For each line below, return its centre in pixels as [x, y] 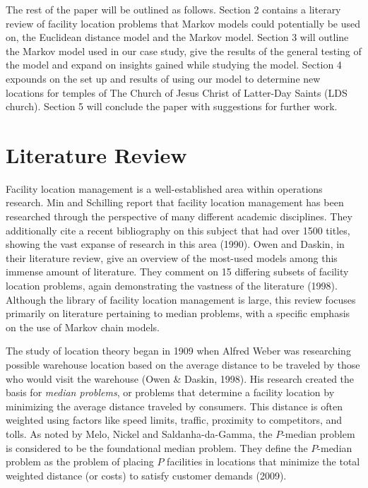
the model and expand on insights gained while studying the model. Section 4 [174, 65]
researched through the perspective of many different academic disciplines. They [179, 216]
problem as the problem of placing [80, 462]
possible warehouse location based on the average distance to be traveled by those [183, 364]
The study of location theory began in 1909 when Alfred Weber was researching [178, 351]
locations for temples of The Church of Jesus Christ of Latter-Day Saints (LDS [177, 92]
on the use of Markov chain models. [83, 327]
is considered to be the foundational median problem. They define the [157, 447]
